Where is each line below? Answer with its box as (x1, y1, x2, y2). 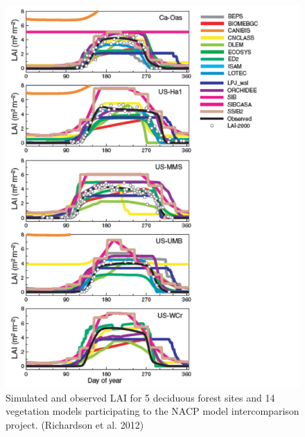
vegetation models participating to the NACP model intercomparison (6, 404, 299, 418)
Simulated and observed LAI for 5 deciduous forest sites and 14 (6, 390, 275, 404)
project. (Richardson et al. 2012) (6, 418, 144, 432)
